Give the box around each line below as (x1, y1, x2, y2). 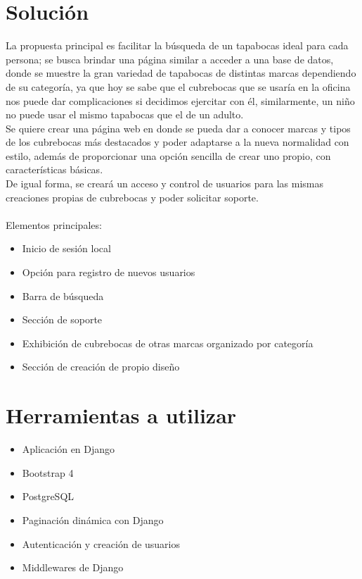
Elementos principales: (6, 217, 102, 232)
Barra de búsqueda (22, 288, 104, 303)
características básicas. (6, 162, 103, 177)
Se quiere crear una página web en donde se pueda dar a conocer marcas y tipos (6, 120, 351, 135)
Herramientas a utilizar (6, 401, 237, 430)
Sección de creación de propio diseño (22, 359, 180, 374)
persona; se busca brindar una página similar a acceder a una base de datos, (6, 51, 334, 66)
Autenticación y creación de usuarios (22, 536, 181, 551)
